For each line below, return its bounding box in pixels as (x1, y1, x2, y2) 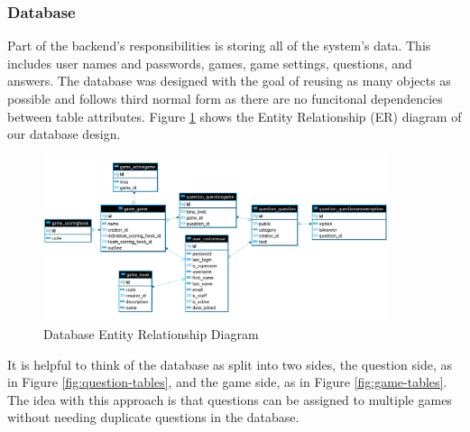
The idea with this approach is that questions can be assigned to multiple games (7, 390, 452, 409)
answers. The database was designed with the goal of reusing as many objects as (7, 71, 451, 90)
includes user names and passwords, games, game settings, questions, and (7, 53, 412, 72)
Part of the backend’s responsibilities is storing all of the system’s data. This (7, 36, 431, 55)
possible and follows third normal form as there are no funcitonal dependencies (7, 89, 443, 107)
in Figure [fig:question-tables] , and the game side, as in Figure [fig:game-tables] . (7, 372, 447, 391)
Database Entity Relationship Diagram (43, 325, 259, 344)
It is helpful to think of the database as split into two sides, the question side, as (7, 354, 453, 373)
